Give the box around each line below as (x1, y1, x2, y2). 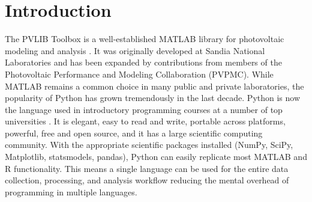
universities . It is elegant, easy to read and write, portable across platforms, (5, 115, 286, 127)
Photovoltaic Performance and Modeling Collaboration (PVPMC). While (5, 67, 274, 80)
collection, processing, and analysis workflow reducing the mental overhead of (5, 174, 289, 186)
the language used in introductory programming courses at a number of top (5, 103, 283, 115)
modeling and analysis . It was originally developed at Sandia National (5, 44, 265, 57)
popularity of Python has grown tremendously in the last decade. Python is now (5, 91, 301, 104)
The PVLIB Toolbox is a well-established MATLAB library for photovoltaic (5, 32, 284, 45)
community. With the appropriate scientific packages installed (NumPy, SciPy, (5, 138, 293, 151)
